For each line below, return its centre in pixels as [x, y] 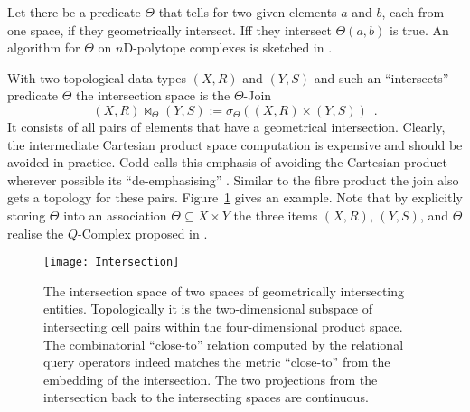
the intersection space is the [153, 95]
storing [27, 215]
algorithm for [44, 47]
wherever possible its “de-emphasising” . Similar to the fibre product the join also [233, 179]
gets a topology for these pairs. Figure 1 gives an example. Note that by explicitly [235, 197]
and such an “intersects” [381, 77]
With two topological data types [97, 77]
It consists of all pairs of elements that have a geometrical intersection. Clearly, [226, 126]
